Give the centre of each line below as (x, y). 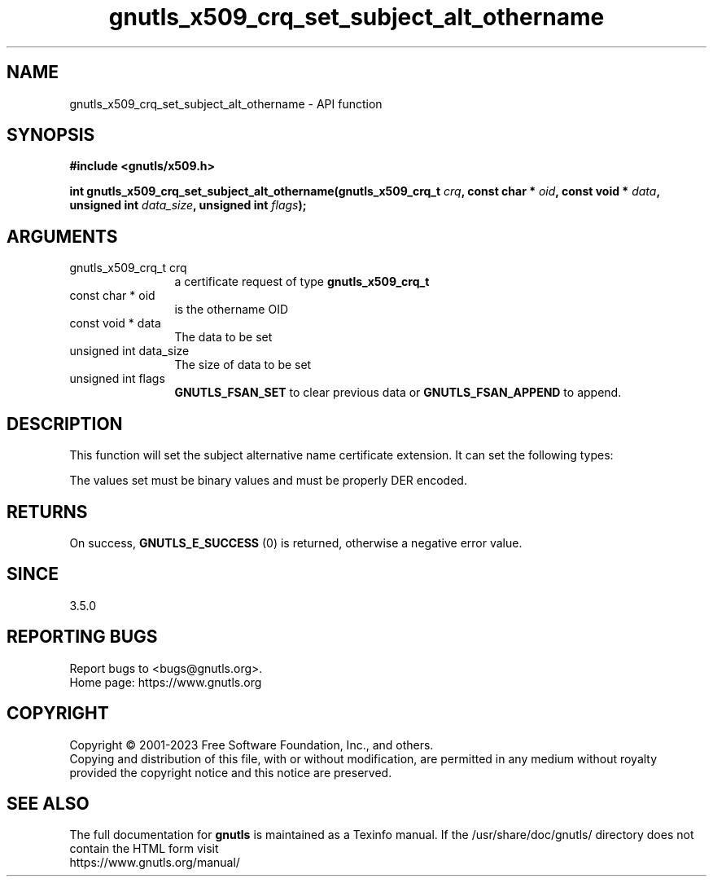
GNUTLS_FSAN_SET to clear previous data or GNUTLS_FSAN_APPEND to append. (398, 393)
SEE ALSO (48, 803)
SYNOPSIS (51, 135)
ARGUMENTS (62, 236)
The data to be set (223, 337)
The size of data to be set (243, 365)
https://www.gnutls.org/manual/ (155, 863)
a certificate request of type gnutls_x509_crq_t (302, 282)
